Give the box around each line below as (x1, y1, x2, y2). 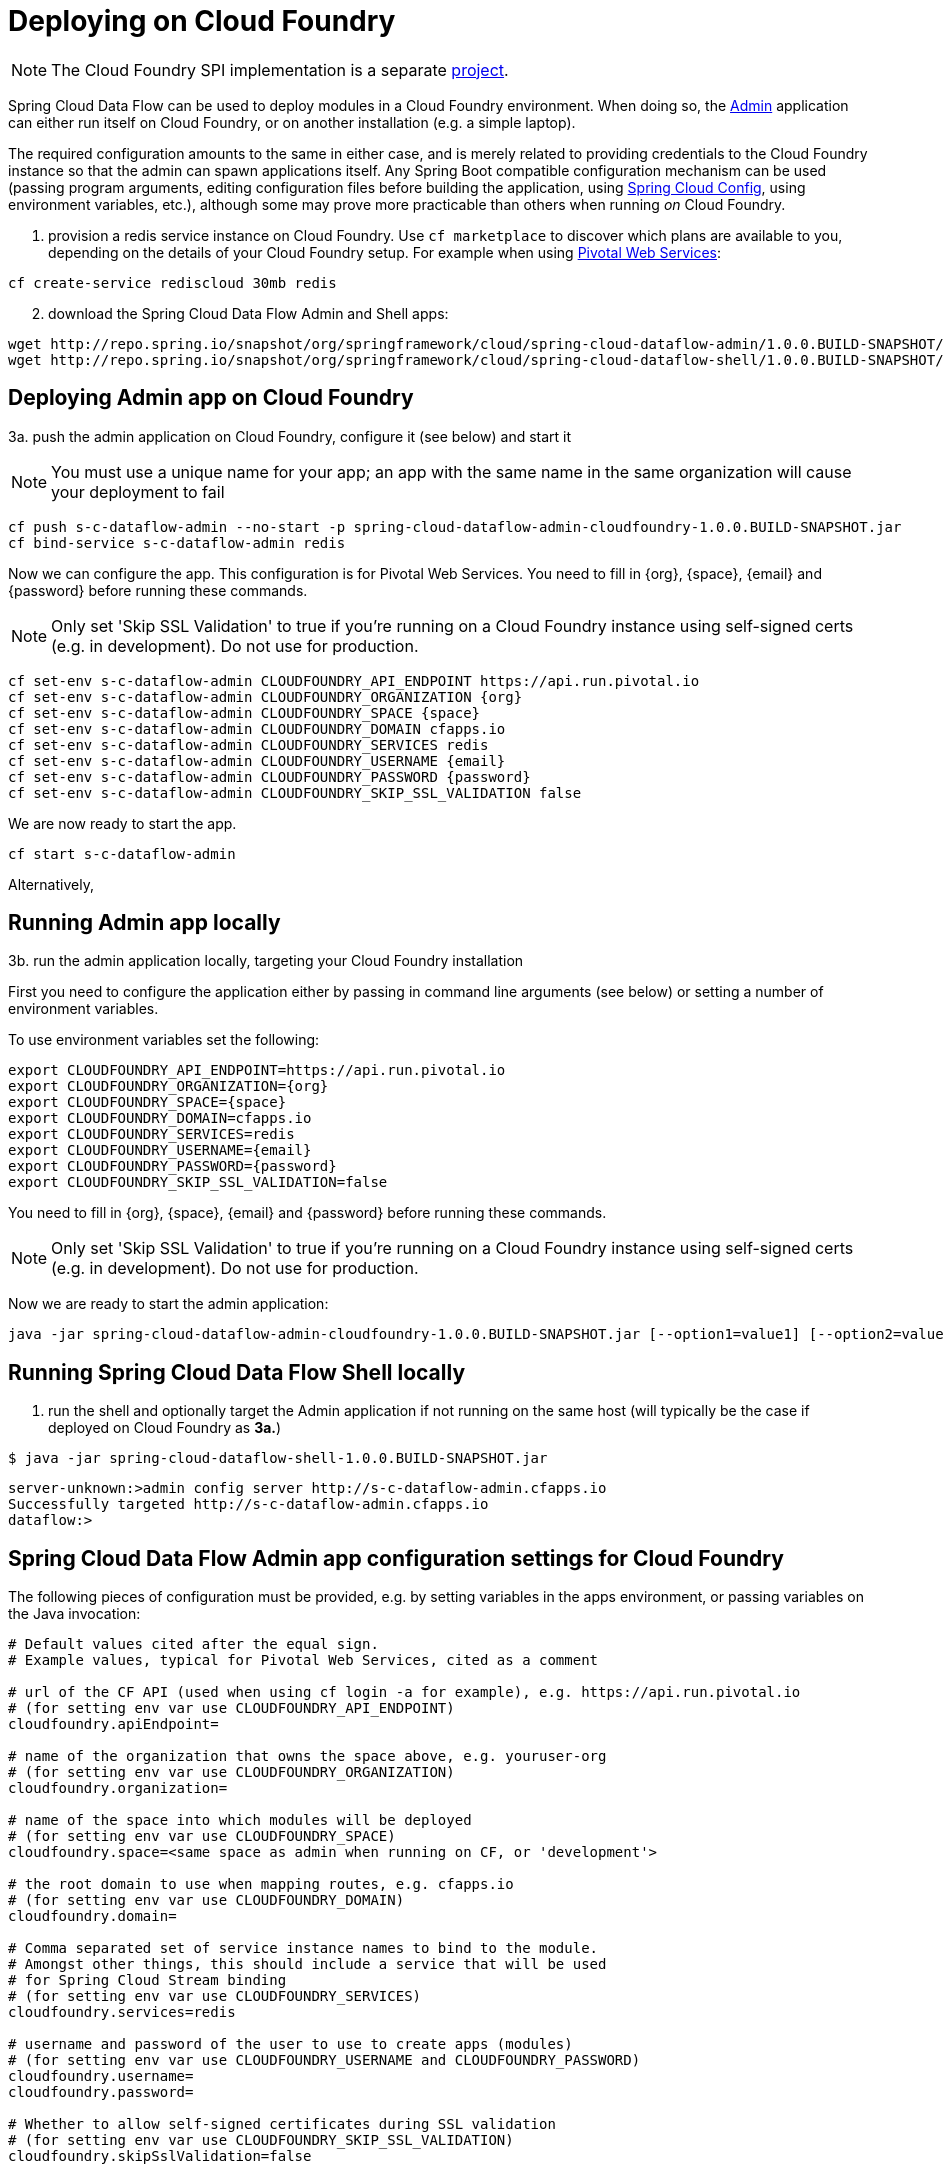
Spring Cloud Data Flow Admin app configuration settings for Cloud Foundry (8, 1545, 784, 1571)
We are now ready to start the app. (8, 814, 237, 832)
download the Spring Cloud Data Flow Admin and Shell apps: (48, 304, 449, 322)
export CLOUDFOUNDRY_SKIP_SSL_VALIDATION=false (8, 1174, 388, 1191)
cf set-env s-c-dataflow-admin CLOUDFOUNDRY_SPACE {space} (8, 704, 481, 721)
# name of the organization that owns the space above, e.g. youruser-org (8, 1748, 607, 1765)
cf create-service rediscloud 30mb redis (8, 274, 337, 291)
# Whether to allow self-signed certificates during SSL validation (8, 2116, 556, 2133)
